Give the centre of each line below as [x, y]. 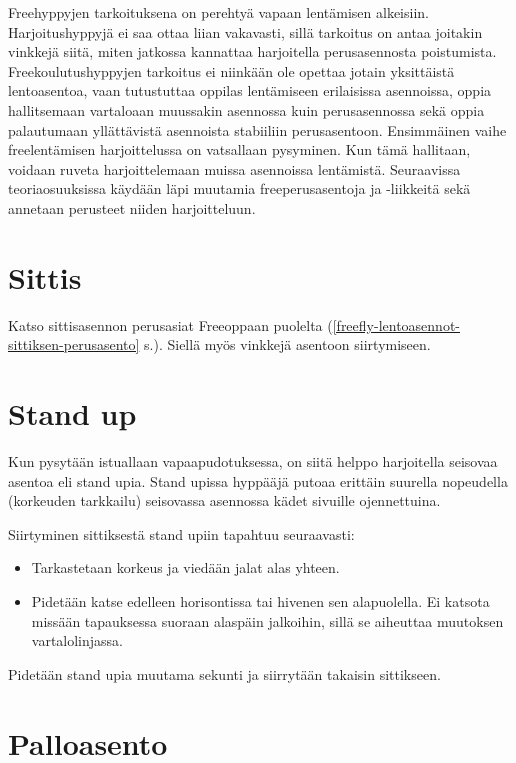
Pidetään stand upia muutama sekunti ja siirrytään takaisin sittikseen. [224, 673]
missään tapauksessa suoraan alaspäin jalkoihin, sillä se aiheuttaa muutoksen [267, 620]
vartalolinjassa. [77, 640]
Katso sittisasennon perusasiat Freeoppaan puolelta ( [170, 324]
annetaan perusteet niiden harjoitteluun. [132, 207]
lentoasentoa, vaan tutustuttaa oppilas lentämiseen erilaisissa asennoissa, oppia [250, 90]
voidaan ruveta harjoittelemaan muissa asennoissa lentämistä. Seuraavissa [234, 168]
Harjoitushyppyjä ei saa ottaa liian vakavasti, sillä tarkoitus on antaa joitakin [245, 31]
